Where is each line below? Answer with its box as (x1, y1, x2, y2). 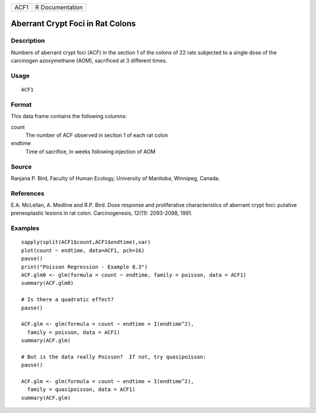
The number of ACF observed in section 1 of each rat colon (25, 132, 168, 139)
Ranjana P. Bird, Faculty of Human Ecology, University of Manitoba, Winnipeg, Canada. (11, 174, 220, 181)
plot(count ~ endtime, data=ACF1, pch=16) (21, 247, 145, 254)
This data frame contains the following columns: (11, 113, 127, 120)
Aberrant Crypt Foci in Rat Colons (11, 19, 136, 29)
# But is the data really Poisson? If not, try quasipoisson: (21, 353, 207, 360)
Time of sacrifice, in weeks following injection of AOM (25, 148, 156, 155)
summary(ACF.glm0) (21, 280, 74, 287)
